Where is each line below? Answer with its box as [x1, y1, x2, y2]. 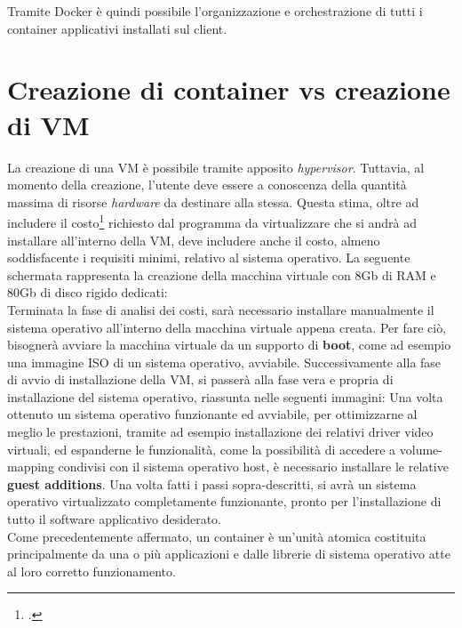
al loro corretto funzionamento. [7, 561, 176, 580]
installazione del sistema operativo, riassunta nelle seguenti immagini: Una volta [7, 387, 443, 406]
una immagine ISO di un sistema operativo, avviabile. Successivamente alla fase [7, 352, 442, 371]
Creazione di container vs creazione [7, 71, 450, 108]
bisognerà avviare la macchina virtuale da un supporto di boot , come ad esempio [7, 335, 451, 354]
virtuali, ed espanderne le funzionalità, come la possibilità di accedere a [7, 439, 396, 458]
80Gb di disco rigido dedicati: [7, 283, 168, 302]
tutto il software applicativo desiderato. [7, 510, 221, 528]
